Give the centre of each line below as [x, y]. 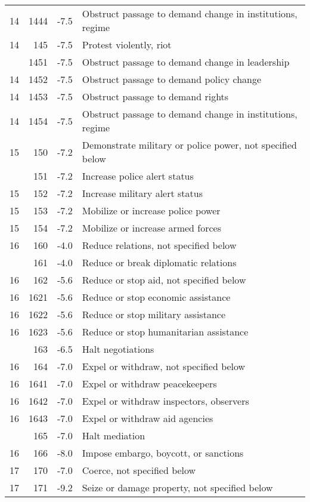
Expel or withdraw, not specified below [164, 366]
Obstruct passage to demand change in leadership [186, 62]
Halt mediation [114, 435]
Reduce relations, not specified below [159, 245]
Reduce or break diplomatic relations [159, 262]
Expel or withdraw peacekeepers [149, 384]
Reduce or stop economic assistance [156, 297]
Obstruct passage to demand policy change [172, 79]
